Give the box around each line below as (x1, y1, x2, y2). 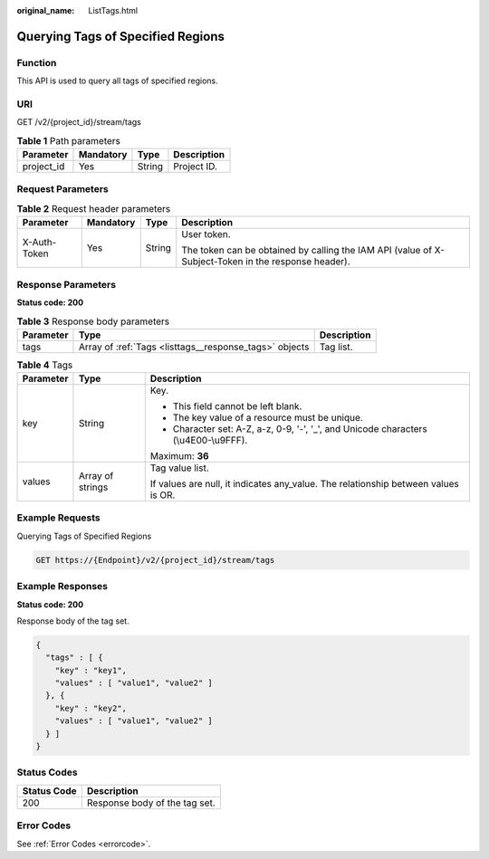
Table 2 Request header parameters (16, 203, 171, 215)
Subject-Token (181, 255, 244, 268)
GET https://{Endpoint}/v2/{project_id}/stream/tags (35, 555, 275, 565)
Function (16, 56, 57, 69)
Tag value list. (149, 462, 210, 474)
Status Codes (16, 766, 78, 778)
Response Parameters (16, 278, 117, 291)
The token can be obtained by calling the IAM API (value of (181, 244, 433, 257)
